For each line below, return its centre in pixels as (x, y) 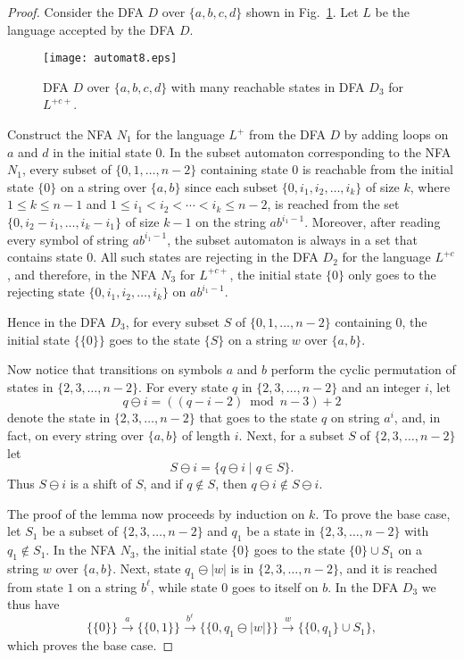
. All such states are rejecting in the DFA (206, 257)
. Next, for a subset (291, 434)
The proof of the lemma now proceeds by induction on (156, 513)
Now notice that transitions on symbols (115, 369)
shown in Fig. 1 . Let (302, 12)
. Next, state (147, 568)
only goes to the (392, 274)
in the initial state (102, 151)
